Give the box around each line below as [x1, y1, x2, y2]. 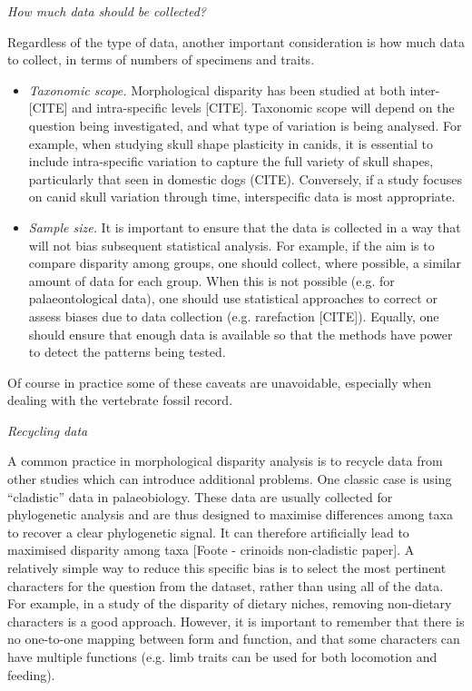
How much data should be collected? [7, 2, 207, 20]
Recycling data [7, 420, 88, 439]
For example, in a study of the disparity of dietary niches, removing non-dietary [7, 594, 452, 613]
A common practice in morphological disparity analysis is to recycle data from [7, 451, 443, 470]
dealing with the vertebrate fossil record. [7, 390, 233, 410]
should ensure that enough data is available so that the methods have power [28, 324, 453, 343]
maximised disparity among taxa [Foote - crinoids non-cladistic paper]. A [7, 540, 415, 559]
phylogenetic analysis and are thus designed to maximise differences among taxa [7, 505, 453, 524]
